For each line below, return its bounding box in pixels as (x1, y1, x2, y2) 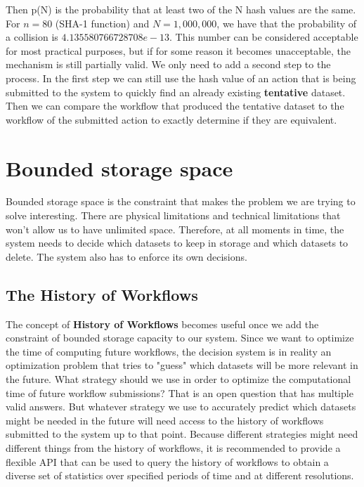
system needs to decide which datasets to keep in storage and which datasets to (6, 235, 349, 250)
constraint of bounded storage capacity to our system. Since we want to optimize (6, 330, 354, 345)
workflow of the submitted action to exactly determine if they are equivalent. (6, 112, 337, 126)
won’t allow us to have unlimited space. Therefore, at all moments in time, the (6, 221, 344, 236)
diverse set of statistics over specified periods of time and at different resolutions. (6, 468, 354, 483)
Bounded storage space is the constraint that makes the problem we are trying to (6, 194, 356, 209)
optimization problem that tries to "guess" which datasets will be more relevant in (6, 358, 358, 372)
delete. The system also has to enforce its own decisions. (6, 249, 247, 264)
